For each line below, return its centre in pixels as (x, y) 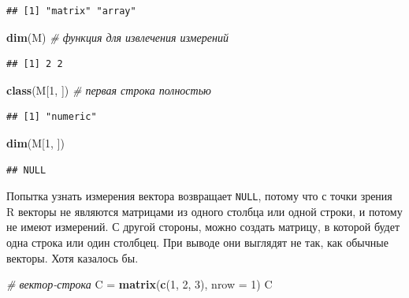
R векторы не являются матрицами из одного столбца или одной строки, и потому (204, 211)
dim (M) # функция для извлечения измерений (117, 37)
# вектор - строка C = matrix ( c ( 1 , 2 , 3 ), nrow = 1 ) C (139, 284)
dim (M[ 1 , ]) (35, 142)
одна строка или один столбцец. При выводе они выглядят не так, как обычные (197, 242)
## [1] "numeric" (52, 117)
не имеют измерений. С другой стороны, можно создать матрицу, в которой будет (203, 227)
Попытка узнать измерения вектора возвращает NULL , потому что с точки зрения (199, 196)
